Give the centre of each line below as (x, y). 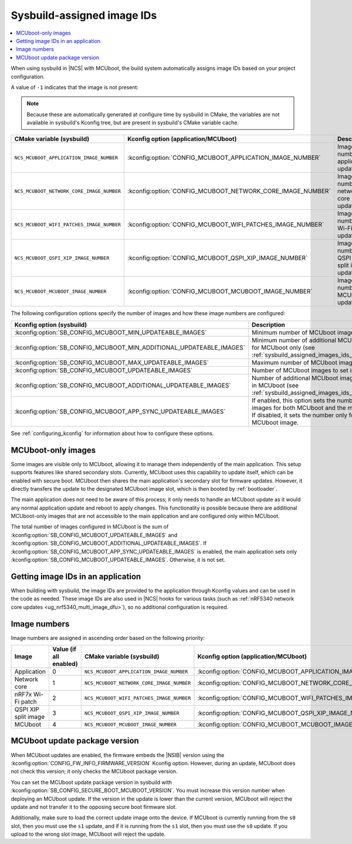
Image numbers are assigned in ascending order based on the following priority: (108, 638)
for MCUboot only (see (283, 347)
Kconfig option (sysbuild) (51, 324)
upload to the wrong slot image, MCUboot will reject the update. (88, 834)
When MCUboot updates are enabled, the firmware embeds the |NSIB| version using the (118, 755)
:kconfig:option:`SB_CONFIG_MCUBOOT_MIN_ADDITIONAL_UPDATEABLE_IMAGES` (130, 347)
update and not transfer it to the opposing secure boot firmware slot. (94, 807)
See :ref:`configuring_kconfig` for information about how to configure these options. (112, 433)
